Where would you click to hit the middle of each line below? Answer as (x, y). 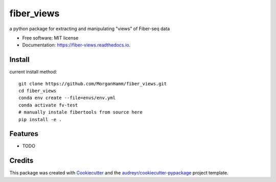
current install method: (33, 72)
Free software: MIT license (50, 38)
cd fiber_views (38, 91)
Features (24, 134)
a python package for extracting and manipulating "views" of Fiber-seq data (90, 29)
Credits (21, 161)
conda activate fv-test (48, 105)
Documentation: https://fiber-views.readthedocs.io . (76, 45)
